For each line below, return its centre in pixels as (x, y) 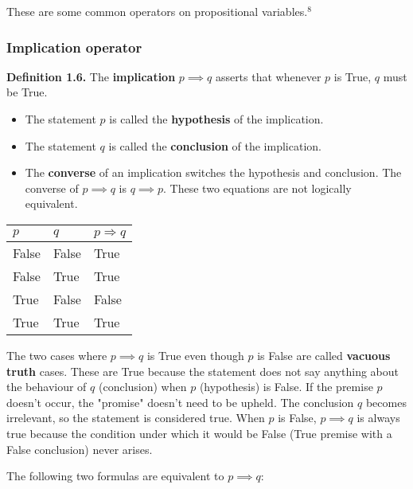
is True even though (195, 355)
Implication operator (74, 47)
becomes (386, 402)
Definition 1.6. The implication (91, 76)
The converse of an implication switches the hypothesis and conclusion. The (213, 172)
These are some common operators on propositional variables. (157, 11)
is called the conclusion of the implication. (215, 145)
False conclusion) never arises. (80, 449)
